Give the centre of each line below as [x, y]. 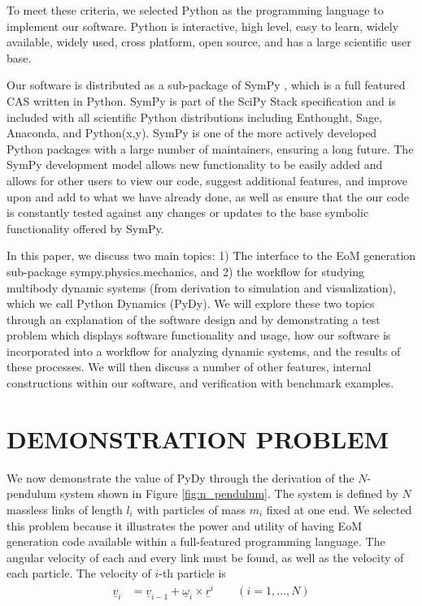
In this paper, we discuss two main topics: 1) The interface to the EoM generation [211, 255]
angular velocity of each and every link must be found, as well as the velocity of [205, 557]
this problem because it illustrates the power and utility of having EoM [184, 525]
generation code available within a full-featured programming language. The [196, 541]
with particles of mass [191, 509]
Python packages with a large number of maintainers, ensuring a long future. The [210, 148]
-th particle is [192, 573]
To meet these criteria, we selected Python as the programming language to [195, 10]
